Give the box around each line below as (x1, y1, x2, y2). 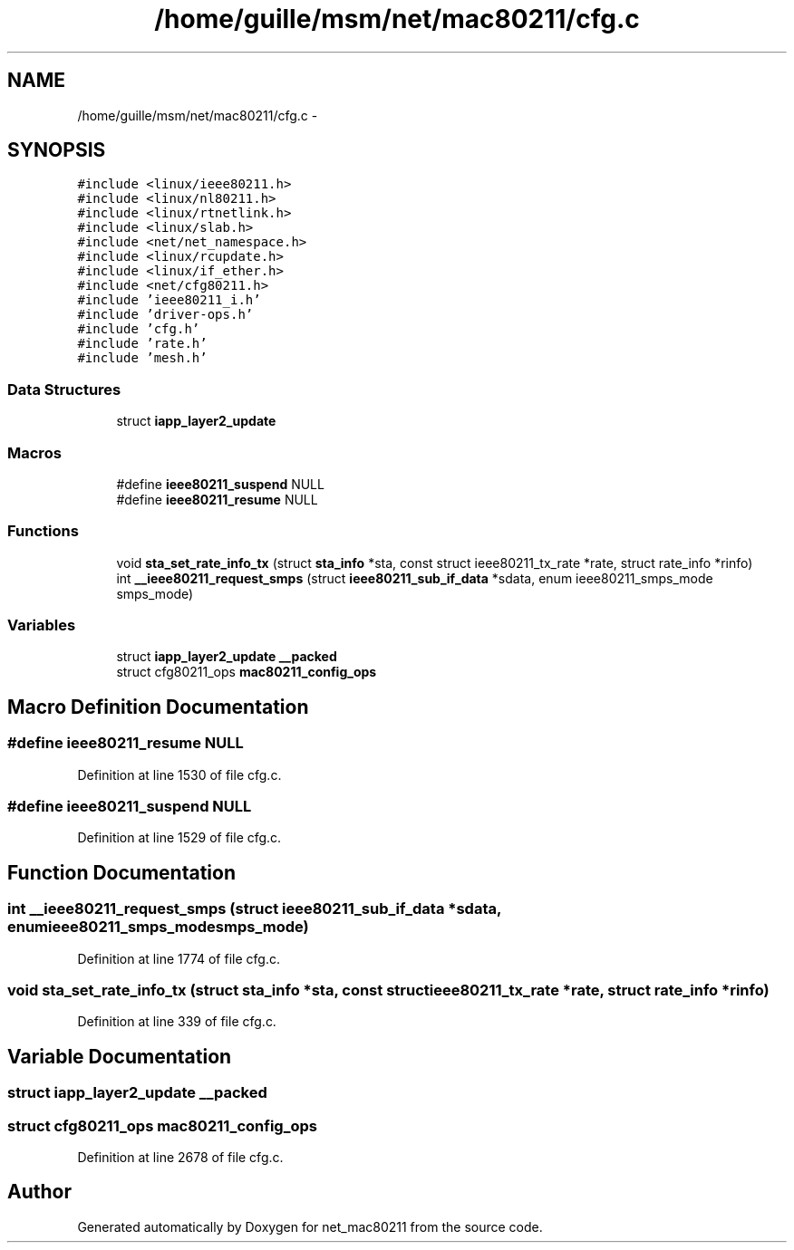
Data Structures (7, 380, 121, 399)
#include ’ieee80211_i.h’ (77, 293, 261, 308)
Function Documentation (7, 861, 236, 884)
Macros (7, 443, 62, 462)
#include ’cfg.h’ (77, 322, 200, 337)
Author (7, 1180, 72, 1204)
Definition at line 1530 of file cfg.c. (77, 766, 282, 783)
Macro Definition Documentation (7, 695, 309, 718)
